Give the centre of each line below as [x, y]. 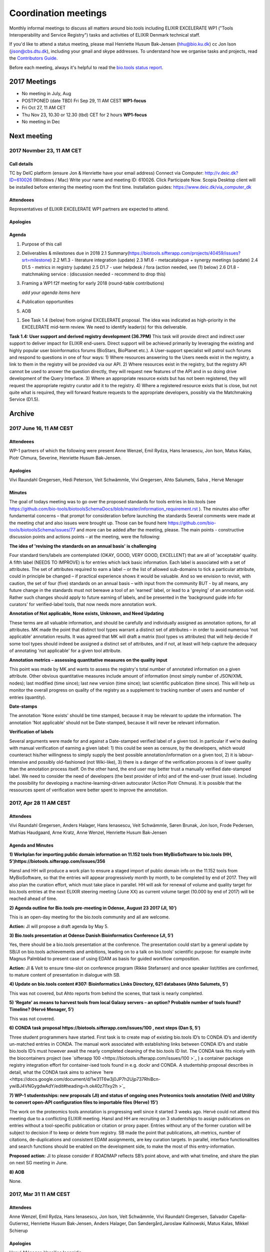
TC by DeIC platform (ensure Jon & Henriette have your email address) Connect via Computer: [106, 173]
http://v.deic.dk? [221, 173]
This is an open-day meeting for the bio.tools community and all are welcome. [89, 917]
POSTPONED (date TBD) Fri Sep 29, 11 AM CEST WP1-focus [84, 101]
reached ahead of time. [33, 898]
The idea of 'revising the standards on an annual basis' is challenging [83, 546]
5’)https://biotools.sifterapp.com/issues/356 [57, 861]
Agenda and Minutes [31, 845]
